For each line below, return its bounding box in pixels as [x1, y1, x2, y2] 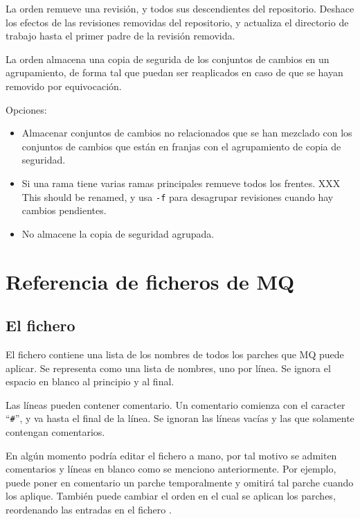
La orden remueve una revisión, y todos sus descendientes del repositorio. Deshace [6, 1, 354, 15]
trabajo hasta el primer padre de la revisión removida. [6, 28, 235, 43]
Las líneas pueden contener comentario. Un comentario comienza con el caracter [6, 397, 345, 412]
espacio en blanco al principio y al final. [6, 374, 174, 389]
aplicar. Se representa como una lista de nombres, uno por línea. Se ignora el [6, 360, 331, 375]
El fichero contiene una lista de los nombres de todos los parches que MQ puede [6, 346, 344, 361]
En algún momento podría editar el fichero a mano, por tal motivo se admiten [6, 448, 337, 462]
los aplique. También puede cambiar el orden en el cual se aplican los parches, [6, 489, 336, 503]
